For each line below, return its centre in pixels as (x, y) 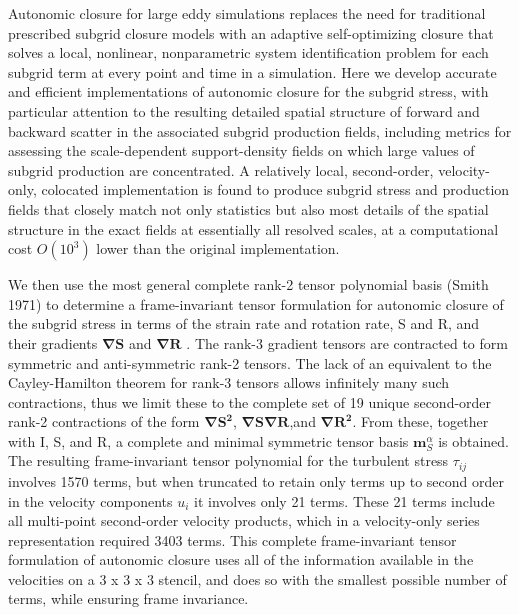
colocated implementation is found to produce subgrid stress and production (275, 189)
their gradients (53, 342)
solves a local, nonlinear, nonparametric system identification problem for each (248, 52)
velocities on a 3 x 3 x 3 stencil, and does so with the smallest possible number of (257, 578)
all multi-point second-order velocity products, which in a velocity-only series (244, 520)
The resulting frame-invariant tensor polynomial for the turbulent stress (228, 460)
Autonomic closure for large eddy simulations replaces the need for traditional (247, 13)
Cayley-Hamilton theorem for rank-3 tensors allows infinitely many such (229, 382)
